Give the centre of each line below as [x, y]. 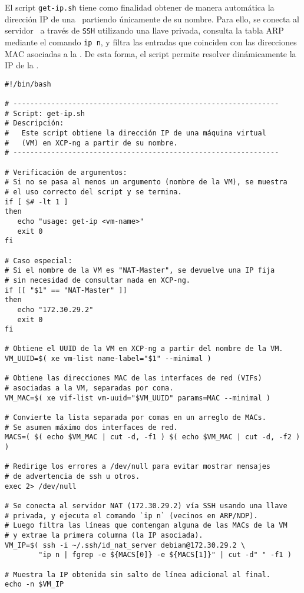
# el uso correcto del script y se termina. [93, 192]
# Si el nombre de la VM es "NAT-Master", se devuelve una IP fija [140, 271]
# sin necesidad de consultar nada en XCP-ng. [98, 280]
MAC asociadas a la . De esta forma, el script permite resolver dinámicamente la [151, 53]
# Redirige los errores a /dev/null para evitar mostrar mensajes [138, 467]
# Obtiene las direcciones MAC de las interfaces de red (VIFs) [133, 378]
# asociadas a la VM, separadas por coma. [89, 388]
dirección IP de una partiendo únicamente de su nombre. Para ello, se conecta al [152, 19]
